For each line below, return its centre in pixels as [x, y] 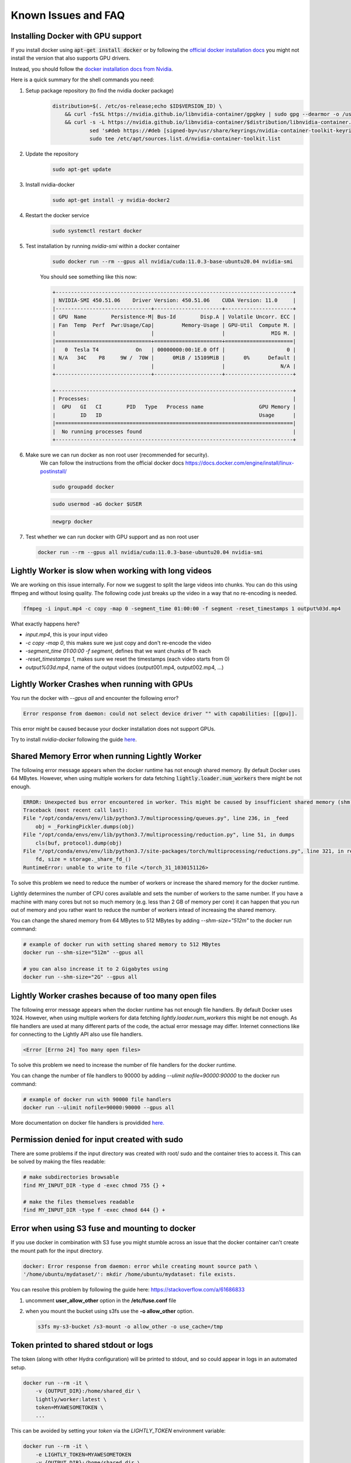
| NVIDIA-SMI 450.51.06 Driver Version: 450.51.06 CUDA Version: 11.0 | [174, 301]
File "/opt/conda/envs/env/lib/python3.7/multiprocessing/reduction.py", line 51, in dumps [159, 835]
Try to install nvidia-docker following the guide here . [74, 739]
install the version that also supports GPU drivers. [70, 58]
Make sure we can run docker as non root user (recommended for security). [117, 455]
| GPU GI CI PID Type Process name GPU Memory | [174, 407]
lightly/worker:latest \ [71, 1399]
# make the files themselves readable [79, 1202]
